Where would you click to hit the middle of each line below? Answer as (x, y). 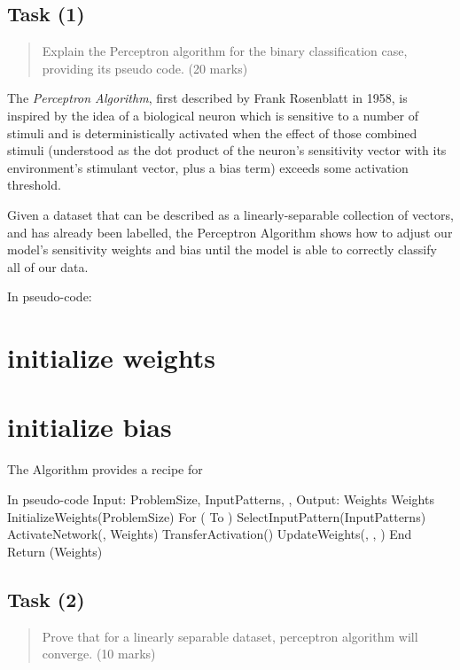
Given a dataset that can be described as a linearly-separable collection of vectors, (230, 214)
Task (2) (46, 599)
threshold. (34, 185)
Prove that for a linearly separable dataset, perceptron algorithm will (230, 636)
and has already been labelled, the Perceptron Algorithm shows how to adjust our (230, 232)
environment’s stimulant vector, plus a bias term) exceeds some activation (208, 167)
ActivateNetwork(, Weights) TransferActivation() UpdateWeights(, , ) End (210, 534)
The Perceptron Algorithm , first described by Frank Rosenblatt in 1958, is (207, 98)
